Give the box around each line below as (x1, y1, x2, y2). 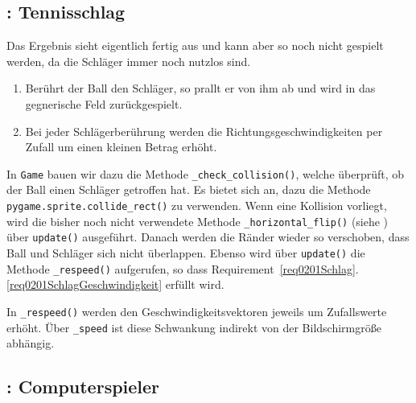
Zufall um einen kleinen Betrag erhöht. (25, 138, 217, 155)
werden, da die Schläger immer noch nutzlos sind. (6, 52, 251, 69)
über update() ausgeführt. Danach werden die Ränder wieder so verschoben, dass (6, 228, 410, 245)
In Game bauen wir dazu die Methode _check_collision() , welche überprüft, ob (6, 165, 405, 182)
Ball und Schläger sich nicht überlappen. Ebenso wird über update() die (6, 245, 365, 261)
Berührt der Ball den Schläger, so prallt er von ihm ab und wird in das (25, 80, 376, 97)
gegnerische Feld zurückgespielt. (25, 95, 183, 112)
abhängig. (6, 335, 55, 352)
